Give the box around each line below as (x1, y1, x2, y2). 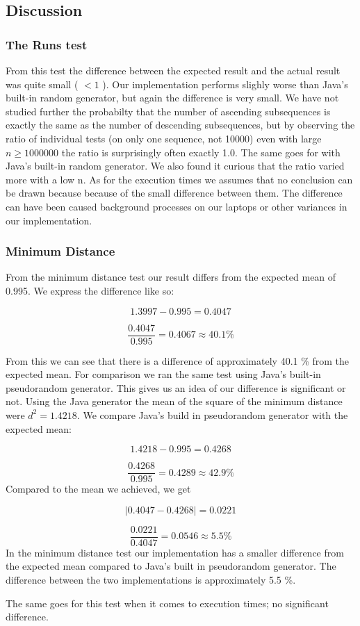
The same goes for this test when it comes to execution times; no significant (6, 595, 329, 610)
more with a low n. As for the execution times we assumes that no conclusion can (6, 172, 353, 186)
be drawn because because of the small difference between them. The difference (6, 186, 343, 200)
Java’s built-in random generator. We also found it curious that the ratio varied (6, 158, 345, 173)
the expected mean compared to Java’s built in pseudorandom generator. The (6, 559, 336, 573)
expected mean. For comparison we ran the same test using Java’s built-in (6, 367, 321, 381)
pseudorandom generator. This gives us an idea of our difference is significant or (6, 380, 346, 395)
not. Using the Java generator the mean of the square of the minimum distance (6, 394, 343, 409)
